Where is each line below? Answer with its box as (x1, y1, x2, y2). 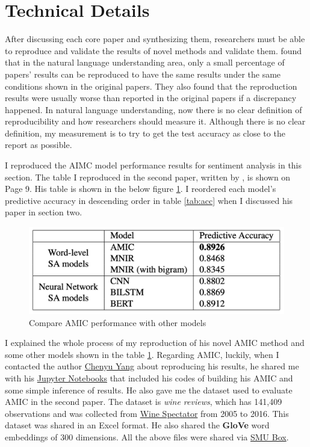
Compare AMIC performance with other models (29, 316, 206, 328)
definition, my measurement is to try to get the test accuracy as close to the (5, 126, 285, 139)
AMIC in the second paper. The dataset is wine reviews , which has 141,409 (5, 395, 282, 408)
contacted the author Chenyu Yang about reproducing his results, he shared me (5, 360, 299, 372)
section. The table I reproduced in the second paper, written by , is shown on (5, 170, 291, 183)
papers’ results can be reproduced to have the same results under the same (5, 67, 281, 80)
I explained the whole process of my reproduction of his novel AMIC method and (5, 336, 305, 349)
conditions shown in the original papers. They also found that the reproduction (5, 79, 297, 92)
